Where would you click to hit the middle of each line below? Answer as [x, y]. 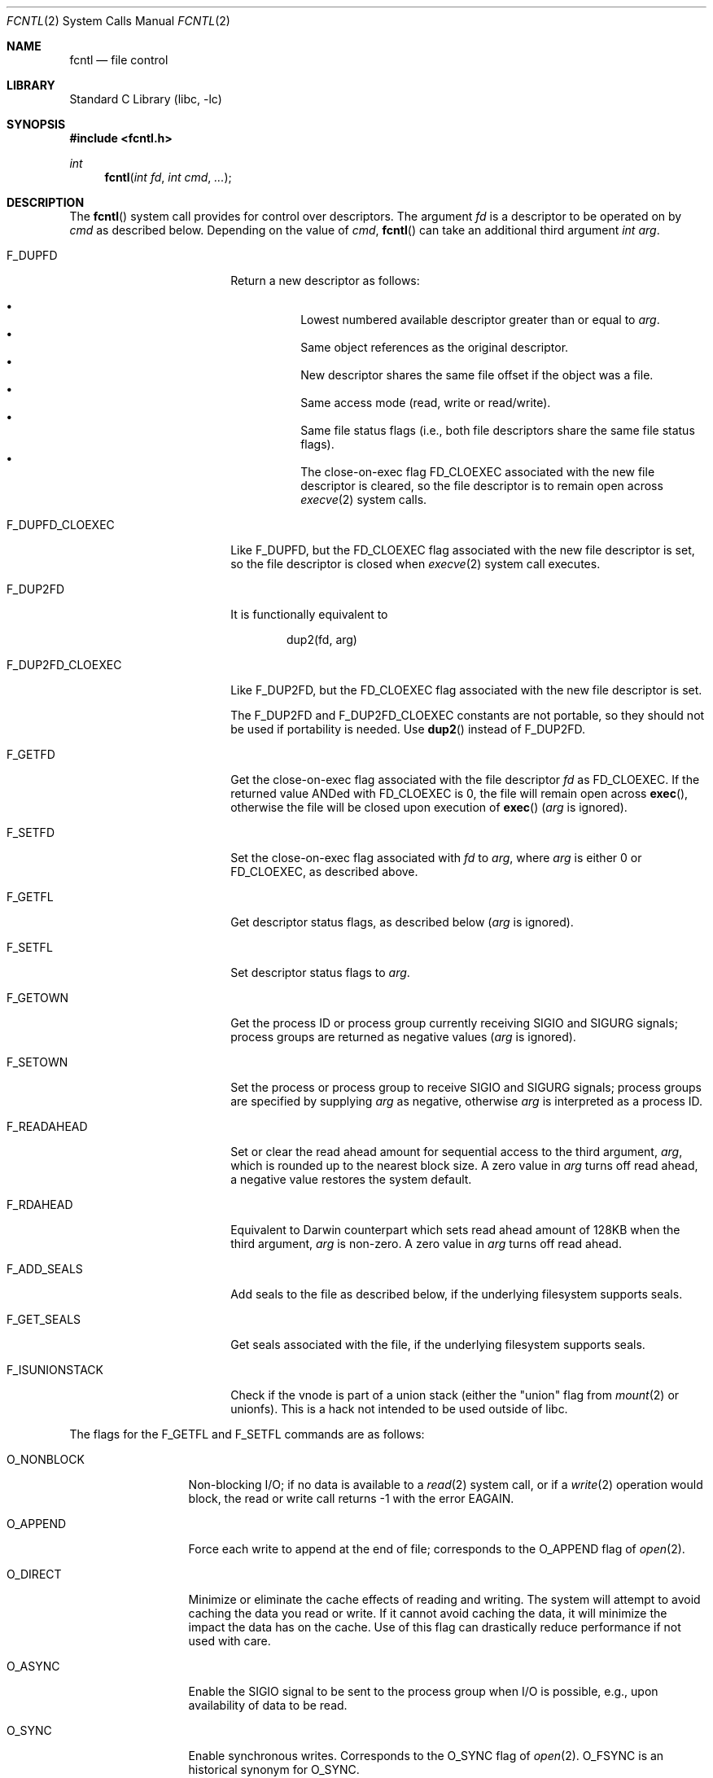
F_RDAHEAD [40, 1204]
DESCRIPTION [46, 202]
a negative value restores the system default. [351, 1179]
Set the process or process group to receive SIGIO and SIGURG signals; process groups [466, 1087]
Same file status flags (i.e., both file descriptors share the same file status [498, 430]
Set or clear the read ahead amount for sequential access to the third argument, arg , [457, 1152]
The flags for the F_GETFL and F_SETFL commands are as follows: [247, 1434]
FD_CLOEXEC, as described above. [324, 871]
